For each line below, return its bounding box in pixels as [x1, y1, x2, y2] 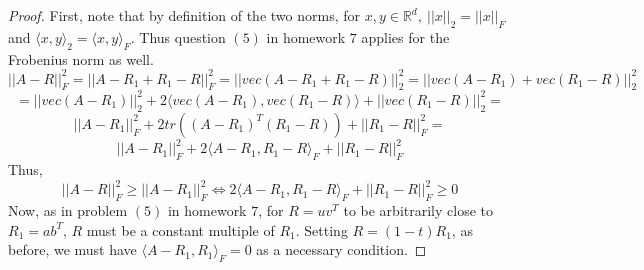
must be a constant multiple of [86, 219, 275, 240]
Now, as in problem [8, 199, 128, 220]
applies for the [361, 26, 450, 47]
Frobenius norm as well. [8, 48, 154, 69]
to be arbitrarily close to [343, 199, 493, 220]
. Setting [295, 219, 348, 240]
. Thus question [130, 26, 226, 47]
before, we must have [8, 239, 137, 260]
